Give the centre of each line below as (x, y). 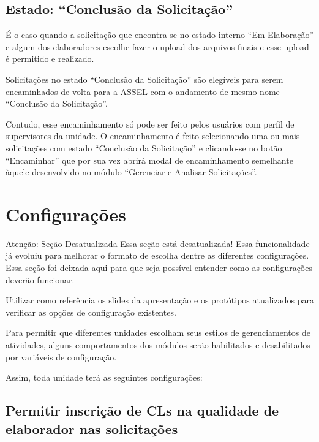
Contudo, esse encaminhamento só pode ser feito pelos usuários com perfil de (150, 124)
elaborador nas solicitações (92, 428)
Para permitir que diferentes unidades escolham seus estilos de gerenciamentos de (158, 333)
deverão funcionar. (40, 279)
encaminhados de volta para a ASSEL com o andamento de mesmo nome (143, 91)
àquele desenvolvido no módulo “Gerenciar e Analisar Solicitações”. (131, 172)
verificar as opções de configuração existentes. (91, 312)
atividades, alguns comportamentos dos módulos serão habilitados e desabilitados (158, 345)
